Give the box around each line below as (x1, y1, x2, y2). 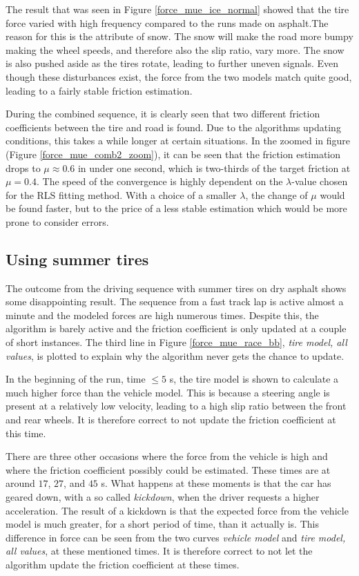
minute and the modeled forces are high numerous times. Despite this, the (6, 307, 319, 322)
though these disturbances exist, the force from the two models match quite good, (6, 69, 352, 84)
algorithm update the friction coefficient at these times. (6, 557, 240, 571)
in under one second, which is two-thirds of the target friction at (77, 160, 351, 175)
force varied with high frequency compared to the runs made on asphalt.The (6, 15, 329, 30)
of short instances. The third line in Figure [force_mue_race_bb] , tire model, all (6, 335, 347, 349)
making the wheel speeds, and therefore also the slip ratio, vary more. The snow (6, 42, 345, 57)
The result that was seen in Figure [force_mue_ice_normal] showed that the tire (6, 2, 349, 16)
